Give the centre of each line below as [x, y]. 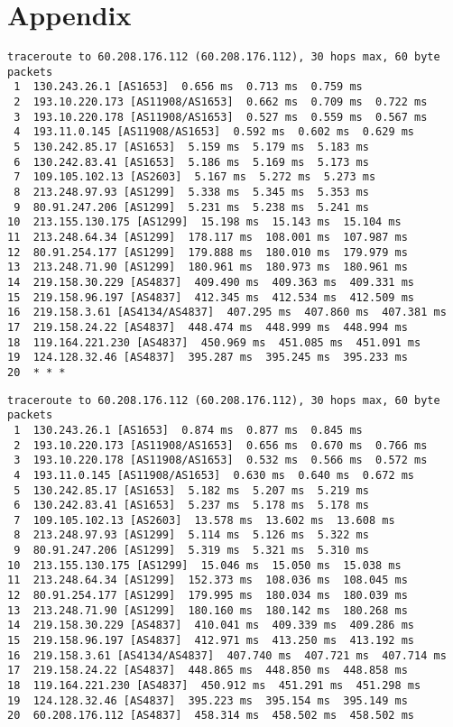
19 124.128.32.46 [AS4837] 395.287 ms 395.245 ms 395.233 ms [208, 358]
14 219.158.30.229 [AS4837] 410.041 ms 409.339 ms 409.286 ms [211, 626]
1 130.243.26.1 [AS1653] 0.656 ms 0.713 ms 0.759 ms [188, 87]
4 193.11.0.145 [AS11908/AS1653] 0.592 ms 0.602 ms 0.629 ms [214, 132]
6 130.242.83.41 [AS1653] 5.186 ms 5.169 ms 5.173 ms [191, 162]
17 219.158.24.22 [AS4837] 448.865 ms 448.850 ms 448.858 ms [208, 671]
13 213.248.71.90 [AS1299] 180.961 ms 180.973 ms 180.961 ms [208, 267]
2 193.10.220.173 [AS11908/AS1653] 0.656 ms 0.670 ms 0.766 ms [221, 445]
